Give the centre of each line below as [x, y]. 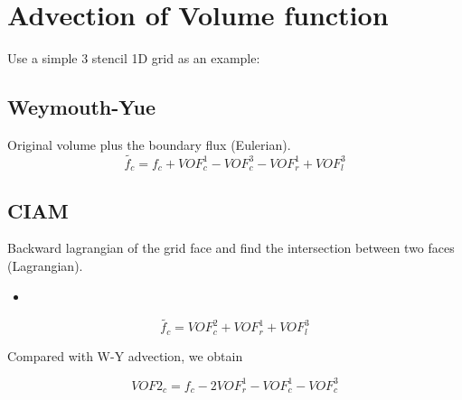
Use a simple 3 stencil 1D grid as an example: [134, 58]
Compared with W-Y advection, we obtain [125, 355]
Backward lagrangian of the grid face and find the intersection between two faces [231, 248]
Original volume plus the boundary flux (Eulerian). [149, 144]
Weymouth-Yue [81, 107]
